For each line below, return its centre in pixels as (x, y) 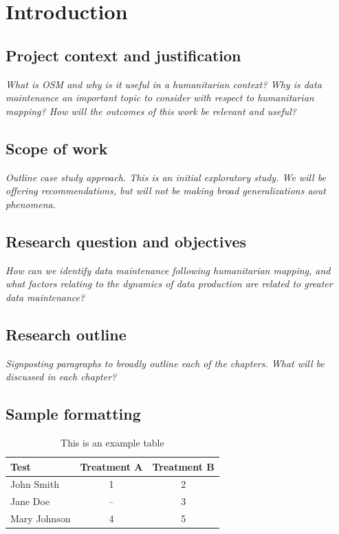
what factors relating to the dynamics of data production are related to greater (169, 284)
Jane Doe (30, 501)
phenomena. (31, 204)
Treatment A (111, 466)
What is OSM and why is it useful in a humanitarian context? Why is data (164, 84)
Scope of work (57, 148)
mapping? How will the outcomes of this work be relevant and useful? (151, 111)
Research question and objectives (126, 241)
